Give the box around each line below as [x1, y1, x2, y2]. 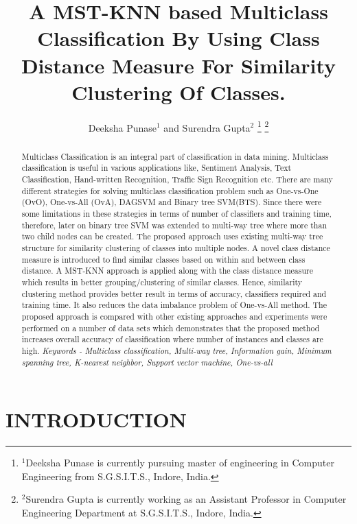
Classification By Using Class [37, 24, 320, 52]
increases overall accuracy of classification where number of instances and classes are [21, 333, 323, 345]
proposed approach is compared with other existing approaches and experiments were [21, 310, 327, 322]
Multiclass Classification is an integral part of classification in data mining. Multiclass [21, 150, 329, 162]
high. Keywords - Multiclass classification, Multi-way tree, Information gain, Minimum [21, 344, 332, 356]
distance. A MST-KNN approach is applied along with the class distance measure [21, 265, 314, 276]
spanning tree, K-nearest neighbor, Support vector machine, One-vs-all [21, 356, 273, 368]
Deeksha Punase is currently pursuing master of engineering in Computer [25, 455, 334, 470]
